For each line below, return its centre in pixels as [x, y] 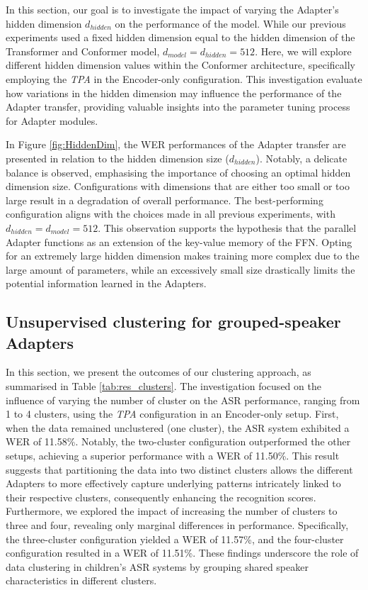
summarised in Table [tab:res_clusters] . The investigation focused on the [163, 386]
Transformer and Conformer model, [83, 51]
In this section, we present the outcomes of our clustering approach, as [159, 372]
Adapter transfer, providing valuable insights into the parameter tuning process [178, 107]
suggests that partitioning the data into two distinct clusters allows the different [179, 469]
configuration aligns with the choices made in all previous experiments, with [171, 214]
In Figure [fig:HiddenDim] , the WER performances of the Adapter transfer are [176, 144]
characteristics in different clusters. [81, 580]
